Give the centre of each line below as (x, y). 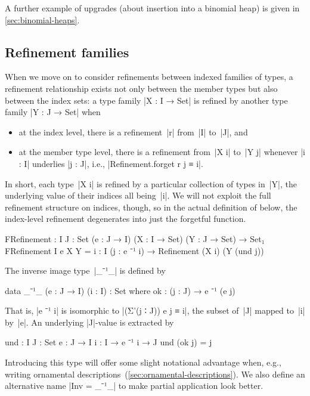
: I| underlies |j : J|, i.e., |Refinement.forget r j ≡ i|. (111, 163)
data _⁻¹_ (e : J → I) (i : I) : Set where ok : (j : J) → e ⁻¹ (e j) (120, 290)
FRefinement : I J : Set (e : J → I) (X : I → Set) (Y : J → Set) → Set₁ (135, 238)
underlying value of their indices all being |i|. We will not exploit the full (138, 195)
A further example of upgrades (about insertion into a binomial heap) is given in (152, 8)
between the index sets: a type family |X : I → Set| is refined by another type (146, 100)
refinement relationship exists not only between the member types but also (141, 88)
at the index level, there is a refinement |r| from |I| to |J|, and (133, 132)
